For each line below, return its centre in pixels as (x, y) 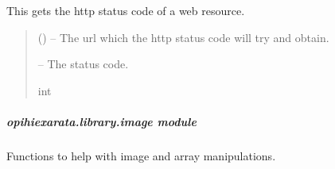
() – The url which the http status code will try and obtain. (183, 37)
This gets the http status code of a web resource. (126, 10)
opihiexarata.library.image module (101, 121)
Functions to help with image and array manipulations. (141, 155)
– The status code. (83, 64)
